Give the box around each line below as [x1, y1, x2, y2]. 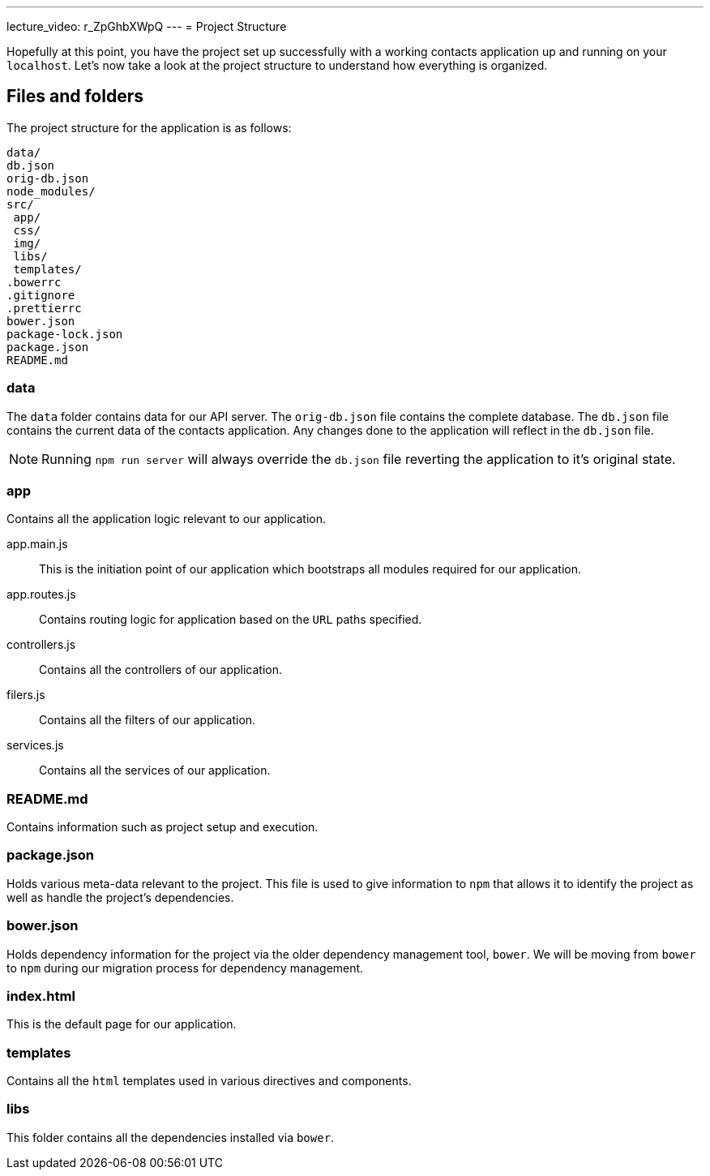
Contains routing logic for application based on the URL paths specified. [39, 612, 422, 627]
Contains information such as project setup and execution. [6, 820, 319, 835]
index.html [6, 987, 75, 1004]
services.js [6, 738, 64, 753]
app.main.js [6, 537, 68, 552]
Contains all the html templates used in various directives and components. [6, 1074, 412, 1088]
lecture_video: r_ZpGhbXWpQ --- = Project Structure [6, 19, 287, 33]
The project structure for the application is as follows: [6, 120, 292, 135]
